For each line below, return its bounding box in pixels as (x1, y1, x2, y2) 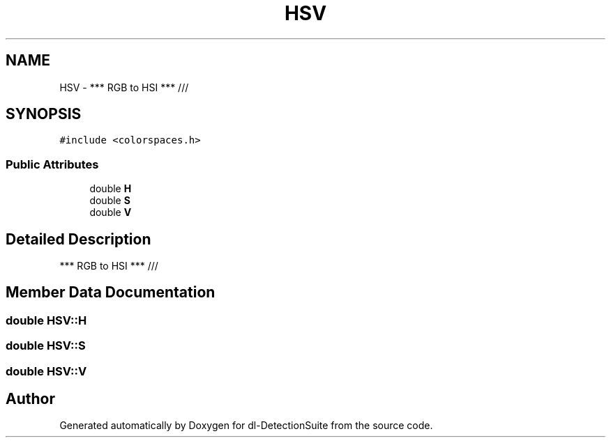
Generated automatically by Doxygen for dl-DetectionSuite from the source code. (59, 419, 433, 432)
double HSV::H (6, 313, 87, 327)
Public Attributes (6, 157, 99, 171)
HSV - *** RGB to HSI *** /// (59, 81, 189, 93)
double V (89, 206, 132, 219)
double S (89, 194, 130, 207)
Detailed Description (6, 230, 151, 248)
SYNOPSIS (6, 105, 82, 123)
